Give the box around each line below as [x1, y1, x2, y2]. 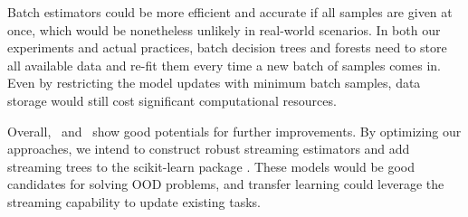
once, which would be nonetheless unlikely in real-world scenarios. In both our [7, 20, 441, 39]
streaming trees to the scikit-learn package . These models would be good [7, 156, 415, 175]
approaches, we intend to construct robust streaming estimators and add [7, 139, 410, 158]
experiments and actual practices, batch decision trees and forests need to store [7, 38, 447, 57]
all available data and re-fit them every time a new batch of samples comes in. [7, 55, 441, 74]
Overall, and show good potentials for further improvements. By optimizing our [7, 121, 462, 140]
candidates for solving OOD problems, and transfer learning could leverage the [7, 175, 444, 193]
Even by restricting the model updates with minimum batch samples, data [7, 73, 421, 92]
